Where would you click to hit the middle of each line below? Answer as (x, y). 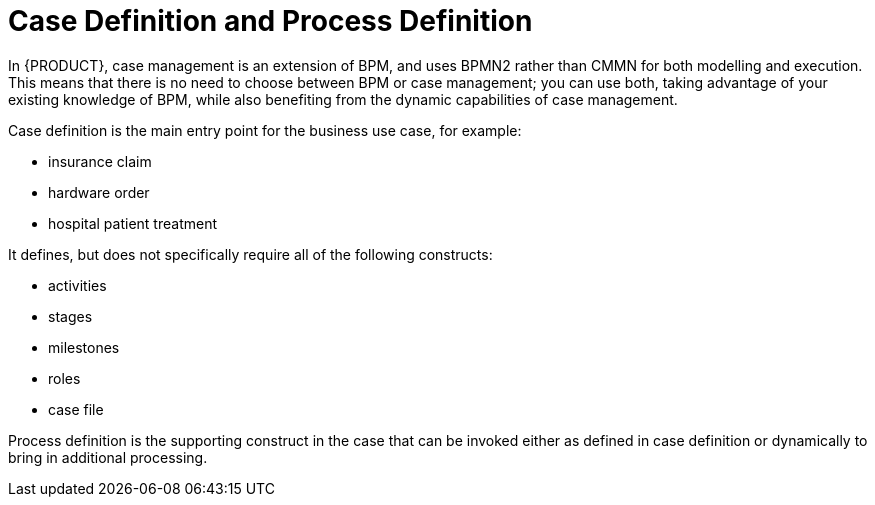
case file (76, 409)
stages (70, 316)
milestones (84, 347)
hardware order (99, 192)
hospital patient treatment (132, 223)
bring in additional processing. (108, 457)
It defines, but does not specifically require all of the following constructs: (250, 254)
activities (77, 285)
